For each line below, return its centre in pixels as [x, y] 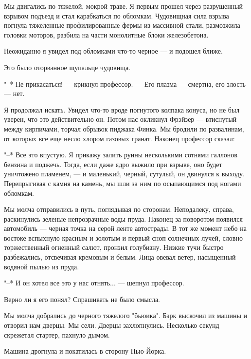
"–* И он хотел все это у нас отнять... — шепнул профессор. [94, 283]
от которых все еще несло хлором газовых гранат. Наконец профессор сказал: [119, 138]
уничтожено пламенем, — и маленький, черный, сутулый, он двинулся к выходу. [124, 174]
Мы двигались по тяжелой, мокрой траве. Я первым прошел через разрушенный [124, 6]
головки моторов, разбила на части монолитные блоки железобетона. [106, 34]
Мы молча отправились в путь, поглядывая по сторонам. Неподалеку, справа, [119, 209]
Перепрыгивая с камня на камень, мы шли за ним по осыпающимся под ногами [123, 183]
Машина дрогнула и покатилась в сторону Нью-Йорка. [85, 351]
